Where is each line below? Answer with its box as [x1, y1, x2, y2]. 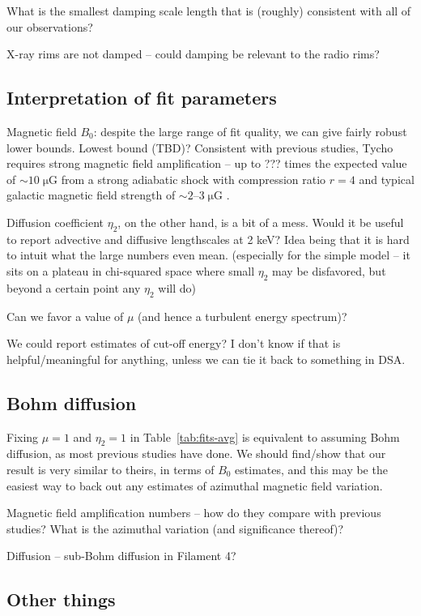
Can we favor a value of [6, 307, 124, 324]
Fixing [6, 428, 39, 445]
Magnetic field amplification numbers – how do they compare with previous [6, 504, 381, 521]
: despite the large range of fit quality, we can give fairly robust [93, 122, 407, 139]
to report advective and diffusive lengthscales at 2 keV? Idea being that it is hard [6, 230, 410, 247]
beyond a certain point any [6, 279, 141, 296]
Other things [6, 587, 116, 612]
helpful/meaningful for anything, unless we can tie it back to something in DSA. [6, 350, 406, 367]
